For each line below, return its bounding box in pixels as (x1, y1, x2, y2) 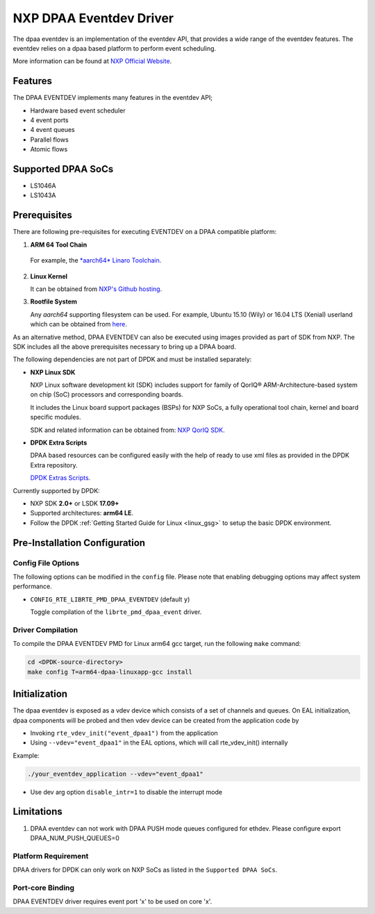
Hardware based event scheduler (30, 106, 126, 115)
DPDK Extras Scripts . (30, 474, 91, 482)
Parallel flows (30, 135, 69, 144)
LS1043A (30, 191, 56, 199)
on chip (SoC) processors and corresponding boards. (30, 390, 183, 399)
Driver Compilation (12, 625, 78, 635)
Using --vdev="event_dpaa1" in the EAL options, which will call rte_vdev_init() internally (30, 738, 288, 747)
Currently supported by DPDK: (12, 486, 100, 495)
